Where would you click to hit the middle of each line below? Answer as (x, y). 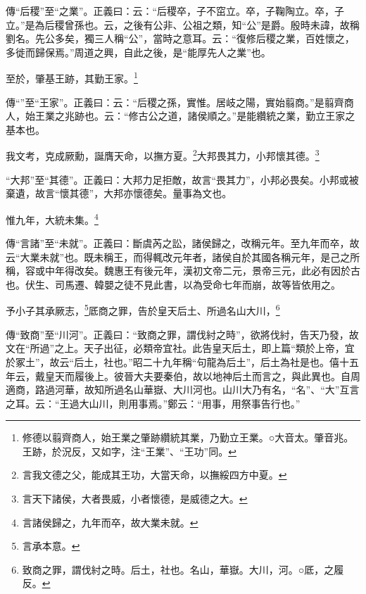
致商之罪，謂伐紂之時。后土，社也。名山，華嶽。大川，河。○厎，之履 (183, 569)
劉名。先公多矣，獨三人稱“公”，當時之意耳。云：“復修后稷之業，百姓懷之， (180, 38)
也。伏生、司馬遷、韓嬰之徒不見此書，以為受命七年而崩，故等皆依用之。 (173, 284)
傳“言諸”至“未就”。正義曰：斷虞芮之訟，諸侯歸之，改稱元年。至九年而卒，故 (183, 243)
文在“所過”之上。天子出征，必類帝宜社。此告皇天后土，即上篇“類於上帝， (175, 348)
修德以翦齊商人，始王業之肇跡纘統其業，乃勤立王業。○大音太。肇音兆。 (188, 437)
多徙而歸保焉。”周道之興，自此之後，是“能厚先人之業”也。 (138, 52)
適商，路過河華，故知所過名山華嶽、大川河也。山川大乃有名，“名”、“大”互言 (183, 390)
